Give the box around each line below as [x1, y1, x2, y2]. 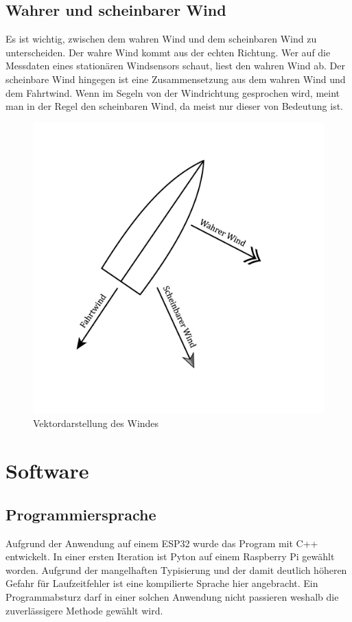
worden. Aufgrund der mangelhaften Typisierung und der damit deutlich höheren [5, 562, 347, 577]
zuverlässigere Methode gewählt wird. [5, 603, 163, 617]
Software [5, 457, 89, 485]
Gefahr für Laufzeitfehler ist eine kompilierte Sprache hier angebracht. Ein [5, 576, 318, 590]
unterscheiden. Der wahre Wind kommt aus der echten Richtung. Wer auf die [5, 45, 331, 59]
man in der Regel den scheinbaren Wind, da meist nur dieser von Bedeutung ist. [5, 99, 344, 113]
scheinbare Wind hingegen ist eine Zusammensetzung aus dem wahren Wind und [5, 71, 346, 86]
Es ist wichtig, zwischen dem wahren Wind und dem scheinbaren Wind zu [5, 32, 317, 46]
